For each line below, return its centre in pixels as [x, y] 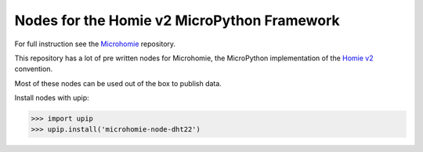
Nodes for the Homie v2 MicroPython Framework [177, 20]
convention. [34, 69]
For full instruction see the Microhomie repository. [95, 44]
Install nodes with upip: [52, 98]
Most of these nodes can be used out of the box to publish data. [118, 83]
